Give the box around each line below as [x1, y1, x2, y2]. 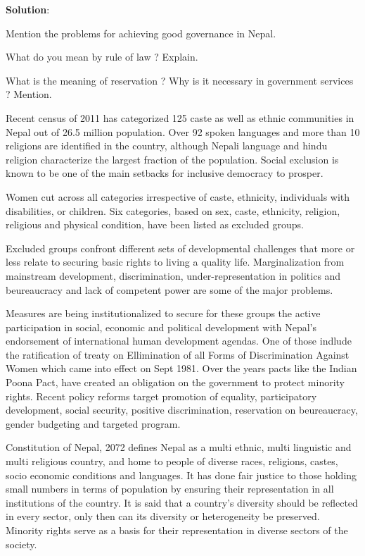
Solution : [6, 2, 50, 16]
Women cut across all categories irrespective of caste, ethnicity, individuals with [6, 189, 350, 204]
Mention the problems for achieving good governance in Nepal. [6, 25, 276, 40]
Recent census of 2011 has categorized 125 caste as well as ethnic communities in [6, 110, 354, 125]
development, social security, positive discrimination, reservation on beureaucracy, [6, 402, 358, 417]
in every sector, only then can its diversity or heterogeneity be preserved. [6, 509, 320, 524]
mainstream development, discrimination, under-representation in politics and [6, 268, 341, 283]
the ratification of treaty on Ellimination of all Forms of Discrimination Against [6, 347, 350, 362]
